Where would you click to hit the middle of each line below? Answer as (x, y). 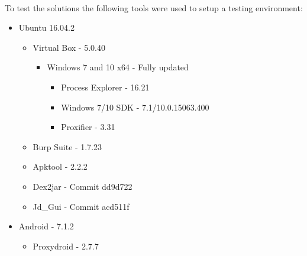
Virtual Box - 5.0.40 (69, 47)
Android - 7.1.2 (46, 226)
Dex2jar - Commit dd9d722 (83, 186)
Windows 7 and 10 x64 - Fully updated (118, 67)
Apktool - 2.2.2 (60, 166)
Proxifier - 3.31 (88, 127)
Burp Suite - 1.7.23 (67, 146)
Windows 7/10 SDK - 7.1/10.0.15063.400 (135, 107)
